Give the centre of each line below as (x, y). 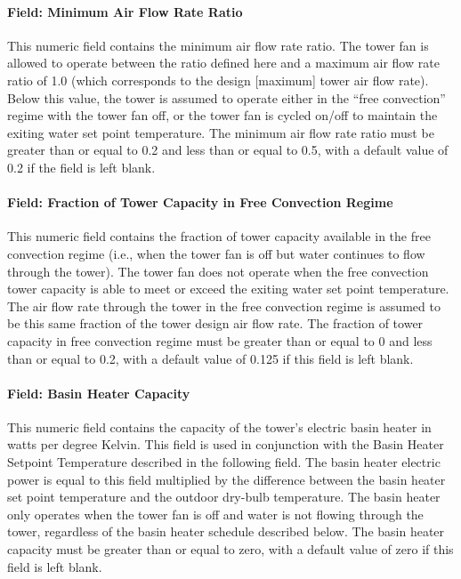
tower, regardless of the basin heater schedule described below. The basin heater (226, 531)
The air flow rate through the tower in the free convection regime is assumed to (224, 306)
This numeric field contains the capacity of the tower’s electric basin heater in (219, 426)
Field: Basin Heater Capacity (99, 393)
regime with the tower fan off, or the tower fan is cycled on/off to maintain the (222, 115)
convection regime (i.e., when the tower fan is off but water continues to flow (216, 253)
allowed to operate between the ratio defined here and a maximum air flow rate (223, 63)
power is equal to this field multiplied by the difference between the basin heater (226, 479)
